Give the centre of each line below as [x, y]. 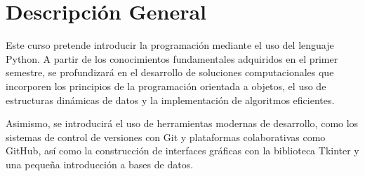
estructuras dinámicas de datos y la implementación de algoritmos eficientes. [170, 100]
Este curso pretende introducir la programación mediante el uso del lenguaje [170, 45]
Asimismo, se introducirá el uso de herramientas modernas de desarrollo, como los [182, 123]
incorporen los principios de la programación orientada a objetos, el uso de [166, 86]
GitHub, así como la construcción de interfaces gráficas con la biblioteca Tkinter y [182, 151]
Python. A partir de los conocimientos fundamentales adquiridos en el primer [172, 58]
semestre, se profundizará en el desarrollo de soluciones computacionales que [170, 72]
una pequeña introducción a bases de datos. [100, 164]
